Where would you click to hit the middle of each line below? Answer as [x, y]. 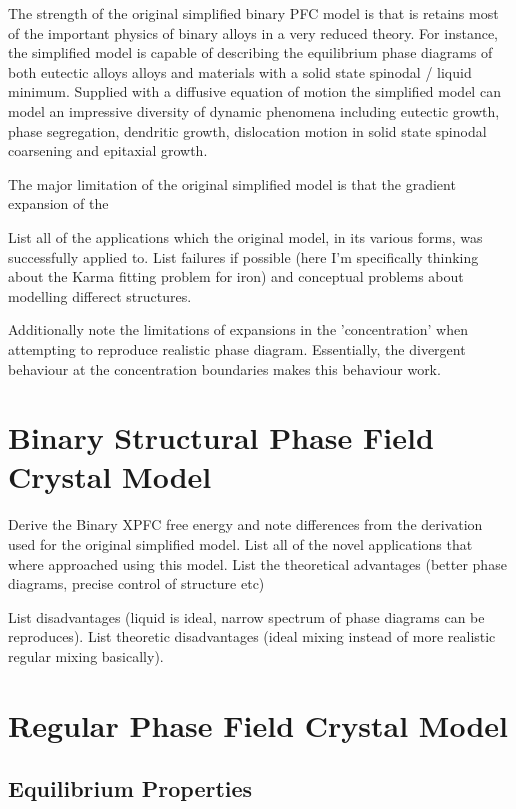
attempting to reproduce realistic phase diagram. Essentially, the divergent [237, 348]
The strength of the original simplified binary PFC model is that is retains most [253, 13]
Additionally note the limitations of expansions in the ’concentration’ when [238, 329]
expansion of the [58, 203]
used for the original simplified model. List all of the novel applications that [240, 544]
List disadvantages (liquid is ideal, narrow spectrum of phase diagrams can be [246, 616]
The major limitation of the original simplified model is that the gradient [232, 183]
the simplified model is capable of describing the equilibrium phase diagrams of [250, 52]
